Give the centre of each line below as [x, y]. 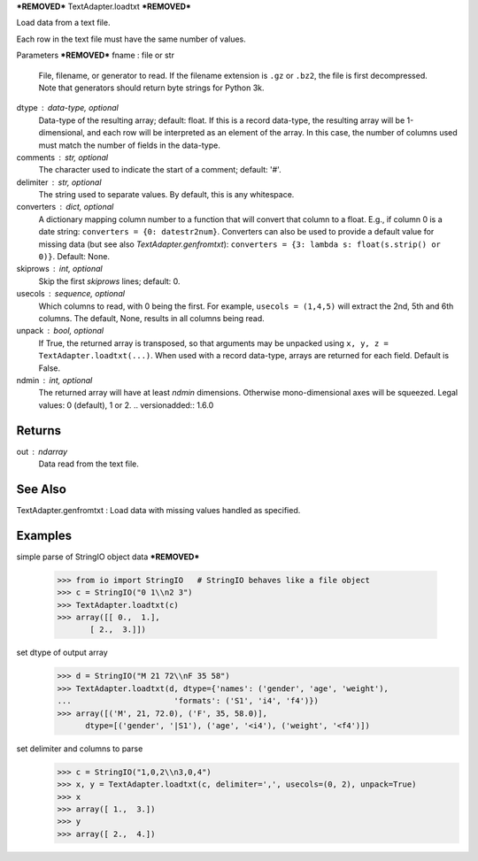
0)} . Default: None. [74, 257]
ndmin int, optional [54, 380]
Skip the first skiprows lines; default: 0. [109, 281]
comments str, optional [62, 157]
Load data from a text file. [63, 23]
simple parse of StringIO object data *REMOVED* [108, 557]
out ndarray [42, 451]
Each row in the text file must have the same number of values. [131, 39]
